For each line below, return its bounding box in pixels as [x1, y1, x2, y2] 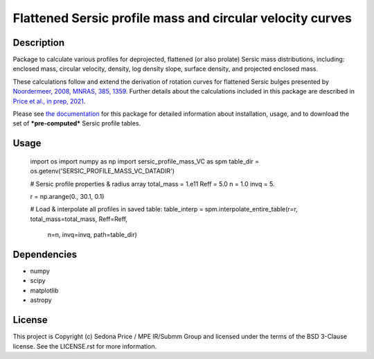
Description [12, 37, 65, 49]
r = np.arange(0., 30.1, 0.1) [30, 192, 105, 200]
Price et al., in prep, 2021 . [12, 97, 86, 105]
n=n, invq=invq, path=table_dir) [47, 231, 138, 239]
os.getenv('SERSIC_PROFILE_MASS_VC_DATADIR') [30, 167, 175, 175]
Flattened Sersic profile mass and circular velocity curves [12, 10, 353, 26]
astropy [30, 296, 52, 304]
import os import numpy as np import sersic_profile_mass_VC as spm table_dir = [30, 157, 260, 166]
